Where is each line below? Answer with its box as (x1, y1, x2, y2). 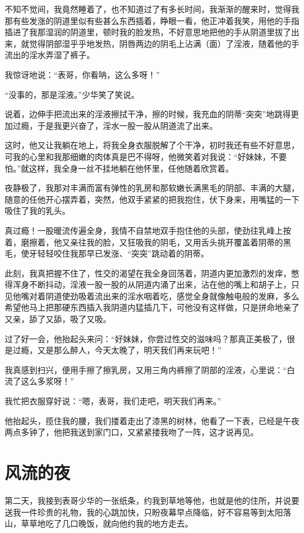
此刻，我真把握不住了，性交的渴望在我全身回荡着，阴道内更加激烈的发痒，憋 (5, 266, 299, 279)
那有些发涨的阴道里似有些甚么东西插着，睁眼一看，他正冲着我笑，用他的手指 (5, 14, 299, 26)
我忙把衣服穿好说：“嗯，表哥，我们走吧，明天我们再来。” (5, 395, 222, 407)
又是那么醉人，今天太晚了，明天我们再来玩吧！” (37, 344, 222, 356)
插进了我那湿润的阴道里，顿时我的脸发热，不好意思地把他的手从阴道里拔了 (5, 26, 291, 38)
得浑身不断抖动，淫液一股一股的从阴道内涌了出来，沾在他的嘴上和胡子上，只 (5, 278, 299, 291)
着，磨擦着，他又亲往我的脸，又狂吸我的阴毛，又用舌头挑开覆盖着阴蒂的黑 (5, 235, 291, 248)
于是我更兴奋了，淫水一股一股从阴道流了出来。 (37, 119, 217, 131)
